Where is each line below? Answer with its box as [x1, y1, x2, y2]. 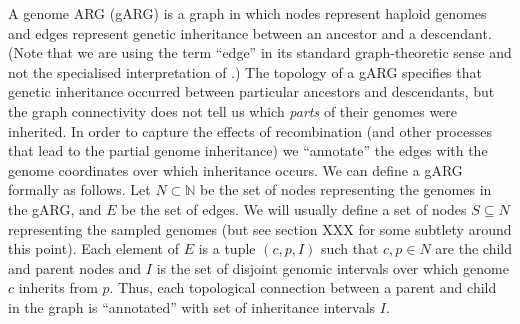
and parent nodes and [8, 257, 142, 278]
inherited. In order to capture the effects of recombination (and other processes [8, 120, 492, 141]
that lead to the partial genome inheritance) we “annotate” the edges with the [8, 140, 488, 161]
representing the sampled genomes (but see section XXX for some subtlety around [8, 218, 512, 239]
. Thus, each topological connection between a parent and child [109, 277, 497, 298]
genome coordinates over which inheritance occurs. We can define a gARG [8, 159, 463, 180]
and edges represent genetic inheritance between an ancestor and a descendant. [8, 22, 492, 43]
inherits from [18, 277, 98, 298]
